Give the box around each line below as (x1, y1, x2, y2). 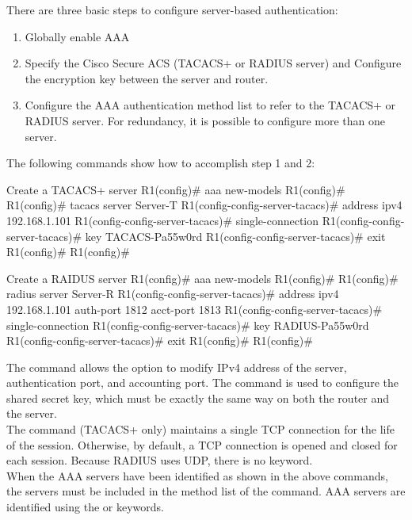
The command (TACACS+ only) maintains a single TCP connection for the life (6, 421, 395, 438)
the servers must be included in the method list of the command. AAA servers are (6, 483, 406, 499)
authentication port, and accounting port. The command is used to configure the (6, 374, 399, 391)
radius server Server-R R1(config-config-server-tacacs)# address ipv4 (6, 285, 339, 302)
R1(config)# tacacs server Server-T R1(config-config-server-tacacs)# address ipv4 (6, 197, 402, 213)
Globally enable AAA (25, 28, 130, 44)
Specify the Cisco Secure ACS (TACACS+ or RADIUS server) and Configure (25, 55, 402, 71)
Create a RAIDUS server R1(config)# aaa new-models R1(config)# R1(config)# (6, 270, 399, 286)
